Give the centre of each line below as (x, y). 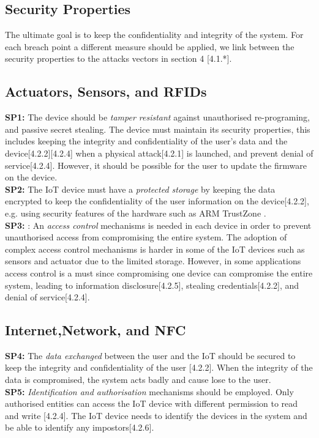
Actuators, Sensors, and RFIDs (106, 91)
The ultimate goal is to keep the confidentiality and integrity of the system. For (154, 35)
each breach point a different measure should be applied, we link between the (150, 46)
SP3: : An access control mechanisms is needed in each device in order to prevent (158, 225)
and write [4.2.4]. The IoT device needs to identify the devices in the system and (156, 415)
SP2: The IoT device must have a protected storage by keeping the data (140, 189)
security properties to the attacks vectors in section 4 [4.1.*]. (118, 58)
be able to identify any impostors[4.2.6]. (80, 427)
